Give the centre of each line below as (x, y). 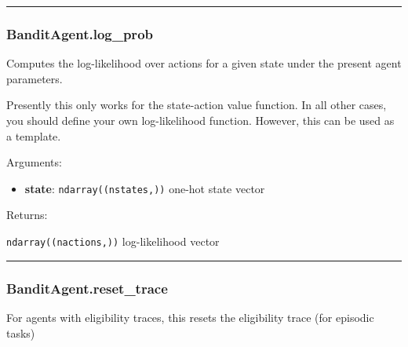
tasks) (21, 332)
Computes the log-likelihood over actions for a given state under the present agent (204, 63)
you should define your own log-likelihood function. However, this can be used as (200, 120)
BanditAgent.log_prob (80, 33)
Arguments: (34, 162)
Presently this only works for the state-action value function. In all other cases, (197, 105)
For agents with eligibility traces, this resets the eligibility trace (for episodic (190, 317)
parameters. (35, 78)
